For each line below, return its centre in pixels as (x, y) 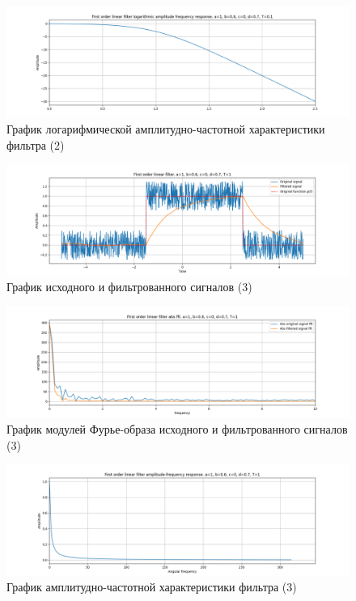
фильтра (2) (36, 144)
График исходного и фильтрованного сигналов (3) (129, 287)
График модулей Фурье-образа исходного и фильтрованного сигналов (177, 428)
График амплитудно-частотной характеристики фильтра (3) (152, 587)
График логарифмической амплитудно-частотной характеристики (166, 129)
